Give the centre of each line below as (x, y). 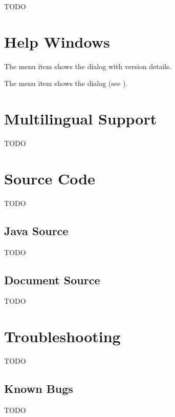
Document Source (52, 279)
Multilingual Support (81, 119)
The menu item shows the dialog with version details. (88, 66)
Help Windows (57, 41)
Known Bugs (39, 389)
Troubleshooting (62, 336)
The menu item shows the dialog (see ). (66, 83)
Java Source (36, 230)
